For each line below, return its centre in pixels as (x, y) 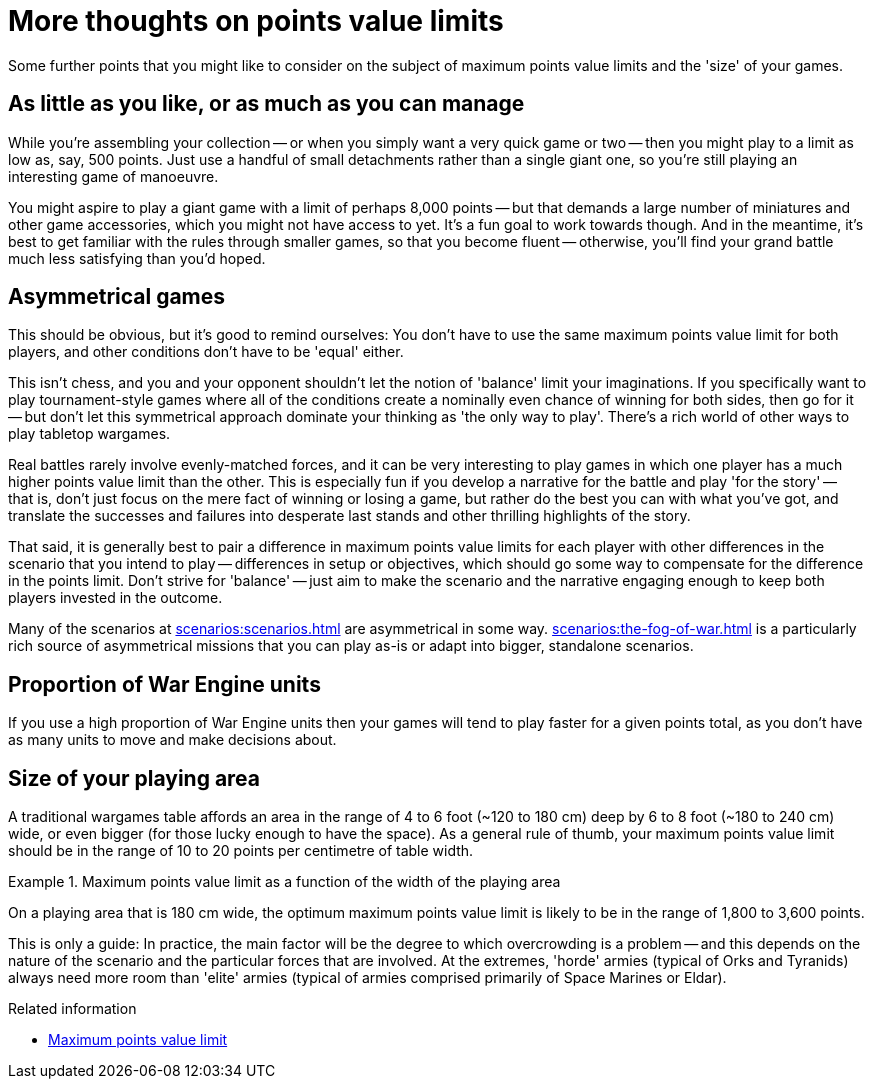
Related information (72, 1009)
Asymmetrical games (117, 297)
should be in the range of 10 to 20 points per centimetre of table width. (241, 851)
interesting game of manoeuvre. (113, 176)
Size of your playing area (134, 778)
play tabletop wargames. (89, 434)
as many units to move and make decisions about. (172, 740)
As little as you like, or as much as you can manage (266, 104)
